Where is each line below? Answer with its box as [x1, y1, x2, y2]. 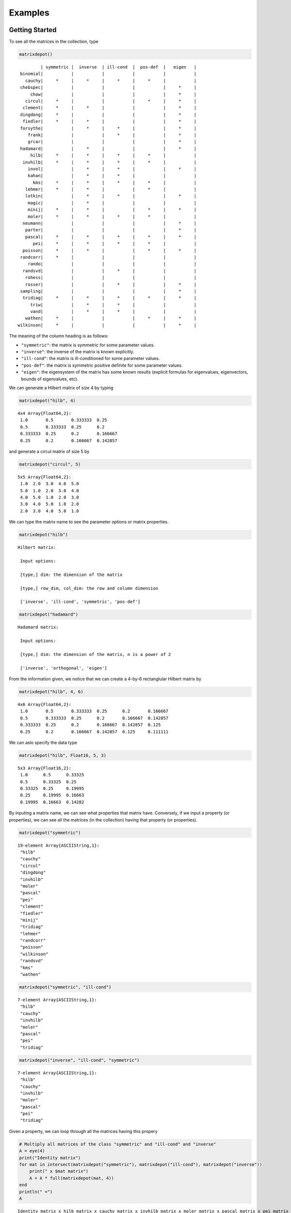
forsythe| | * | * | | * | [20, 125, 197, 131]
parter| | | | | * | [25, 227, 197, 233]
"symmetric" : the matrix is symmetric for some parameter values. [21, 342, 155, 348]
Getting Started [9, 26, 57, 34]
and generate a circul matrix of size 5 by [9, 448, 90, 454]
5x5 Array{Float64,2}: [17, 474, 72, 480]
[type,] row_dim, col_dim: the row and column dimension [20, 585, 159, 591]
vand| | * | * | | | [30, 309, 197, 314]
